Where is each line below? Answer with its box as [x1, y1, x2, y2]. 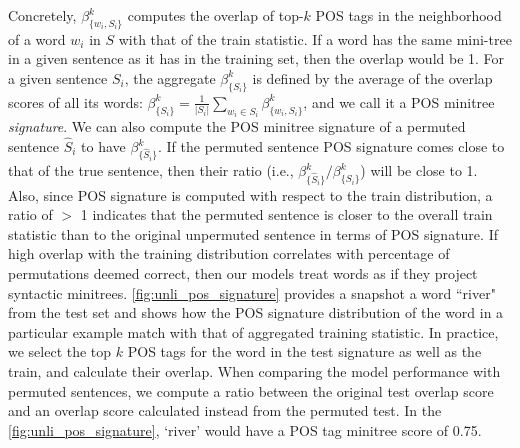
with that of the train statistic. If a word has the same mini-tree [118, 28, 512, 49]
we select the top [8, 341, 112, 362]
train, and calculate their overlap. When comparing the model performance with [8, 360, 501, 381]
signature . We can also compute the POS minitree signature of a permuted [8, 116, 466, 137]
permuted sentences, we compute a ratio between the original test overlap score [8, 380, 494, 401]
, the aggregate [124, 67, 216, 88]
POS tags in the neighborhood [315, 5, 502, 25]
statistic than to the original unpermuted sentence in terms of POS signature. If [8, 223, 498, 244]
